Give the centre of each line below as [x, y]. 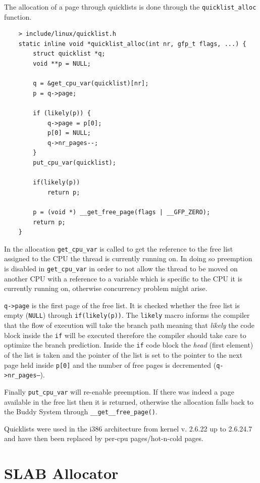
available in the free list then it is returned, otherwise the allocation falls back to [129, 401]
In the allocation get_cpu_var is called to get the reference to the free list [119, 248]
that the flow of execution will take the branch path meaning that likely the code [129, 325]
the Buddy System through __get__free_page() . [81, 412]
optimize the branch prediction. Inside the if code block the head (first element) [129, 345]
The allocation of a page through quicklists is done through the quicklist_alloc [130, 7]
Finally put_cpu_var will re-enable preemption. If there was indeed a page [119, 391]
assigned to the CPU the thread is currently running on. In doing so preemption [128, 258]
